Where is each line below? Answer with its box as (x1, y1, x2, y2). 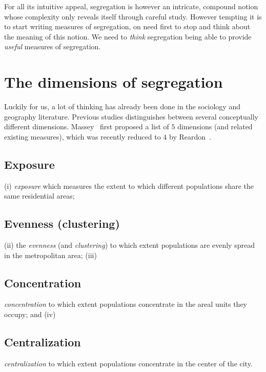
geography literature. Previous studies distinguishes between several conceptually (4, 111, 258, 122)
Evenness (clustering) (4, 216, 120, 231)
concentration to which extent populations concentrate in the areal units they (4, 299, 247, 309)
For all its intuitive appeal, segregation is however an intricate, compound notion (4, 1, 258, 11)
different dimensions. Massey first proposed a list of (4, 121, 169, 132)
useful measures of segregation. (4, 41, 101, 52)
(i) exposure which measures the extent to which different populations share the (4, 180, 254, 191)
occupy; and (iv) (4, 309, 56, 320)
